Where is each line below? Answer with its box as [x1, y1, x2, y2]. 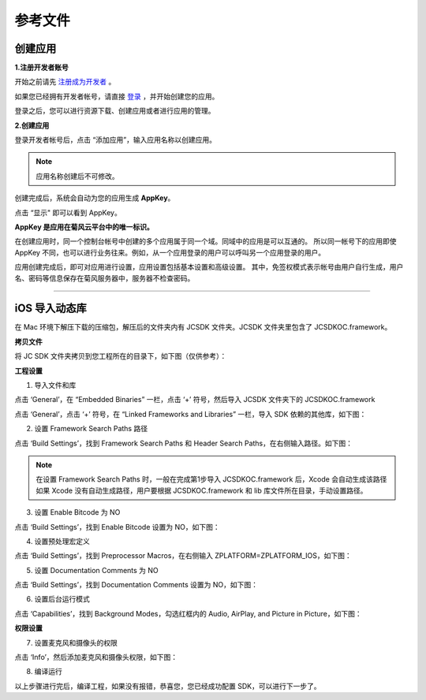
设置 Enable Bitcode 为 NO [34, 508, 121, 517]
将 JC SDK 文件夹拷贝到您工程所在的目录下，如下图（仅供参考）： [14, 352, 227, 361]
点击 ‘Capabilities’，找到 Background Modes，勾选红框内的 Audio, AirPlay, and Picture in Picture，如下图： [14, 609, 362, 618]
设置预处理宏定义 [34, 536, 90, 545]
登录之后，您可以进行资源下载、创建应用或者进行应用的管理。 [14, 106, 215, 116]
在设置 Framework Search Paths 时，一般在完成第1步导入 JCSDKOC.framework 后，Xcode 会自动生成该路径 [35, 475, 387, 484]
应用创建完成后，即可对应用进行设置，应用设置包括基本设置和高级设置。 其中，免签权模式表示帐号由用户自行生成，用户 [14, 262, 404, 272]
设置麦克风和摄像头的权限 [34, 638, 118, 647]
